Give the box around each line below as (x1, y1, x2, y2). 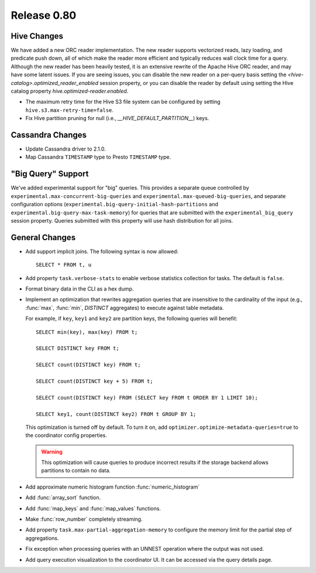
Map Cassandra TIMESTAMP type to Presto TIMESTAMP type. (25, 154, 171, 161)
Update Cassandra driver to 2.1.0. (25, 145, 106, 152)
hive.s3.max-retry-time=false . (25, 106, 114, 114)
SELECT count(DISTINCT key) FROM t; (36, 361, 141, 369)
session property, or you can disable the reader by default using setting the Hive (99, 79, 294, 86)
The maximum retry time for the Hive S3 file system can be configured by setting (25, 98, 221, 105)
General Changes (11, 232, 76, 243)
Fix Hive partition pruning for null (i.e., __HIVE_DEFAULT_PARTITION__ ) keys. (25, 115, 209, 122)
